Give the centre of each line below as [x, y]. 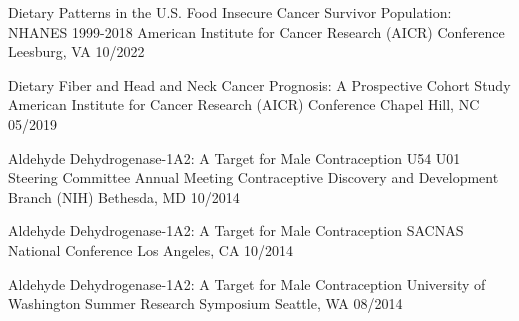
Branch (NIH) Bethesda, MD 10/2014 [124, 196]
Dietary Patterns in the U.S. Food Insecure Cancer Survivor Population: [230, 12]
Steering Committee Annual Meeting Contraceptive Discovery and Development [253, 177]
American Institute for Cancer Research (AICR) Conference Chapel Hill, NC [244, 104]
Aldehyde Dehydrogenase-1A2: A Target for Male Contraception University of [247, 283]
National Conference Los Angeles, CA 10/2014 [151, 249]
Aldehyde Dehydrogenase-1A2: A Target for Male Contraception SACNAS [236, 230]
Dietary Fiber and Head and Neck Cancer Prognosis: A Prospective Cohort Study [259, 84]
